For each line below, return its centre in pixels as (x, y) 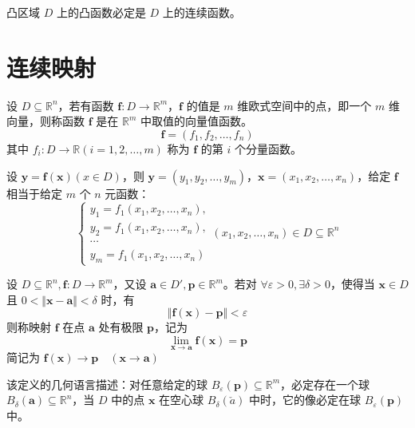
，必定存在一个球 (325, 384)
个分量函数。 (269, 148)
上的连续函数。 (202, 12)
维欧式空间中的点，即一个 (304, 105)
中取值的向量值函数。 (196, 121)
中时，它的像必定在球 (305, 400)
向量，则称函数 (45, 121)
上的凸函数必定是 (101, 12)
